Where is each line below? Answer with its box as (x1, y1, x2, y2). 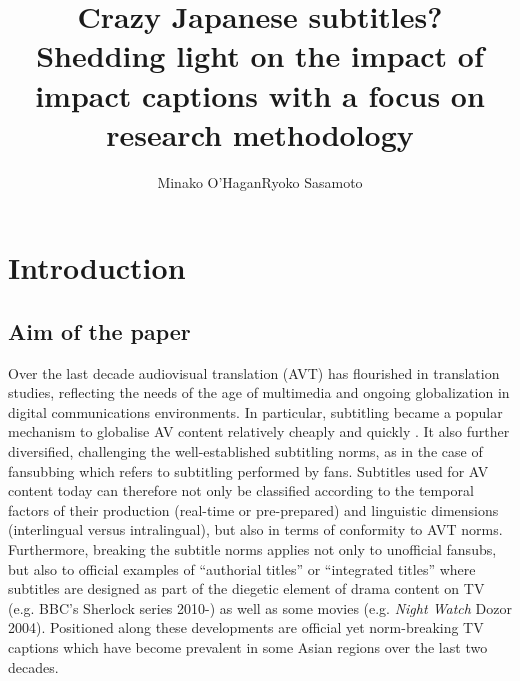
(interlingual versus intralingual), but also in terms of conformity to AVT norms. (8, 519, 503, 540)
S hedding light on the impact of (36, 35, 484, 76)
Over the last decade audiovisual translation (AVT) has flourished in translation (8, 362, 500, 383)
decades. (8, 656, 59, 677)
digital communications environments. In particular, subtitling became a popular (8, 401, 503, 422)
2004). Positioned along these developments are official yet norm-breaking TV (8, 617, 484, 638)
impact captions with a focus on (35, 74, 485, 115)
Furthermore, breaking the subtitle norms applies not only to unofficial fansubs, (8, 539, 497, 560)
